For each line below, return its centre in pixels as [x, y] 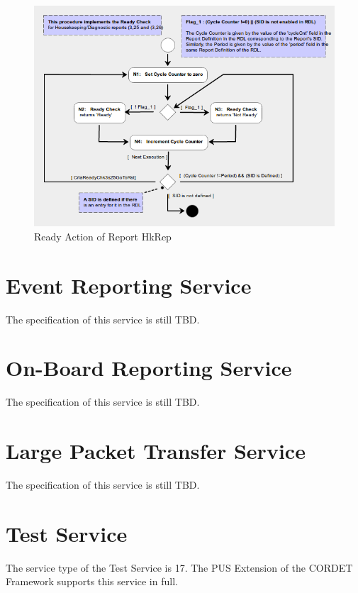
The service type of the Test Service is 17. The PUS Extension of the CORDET [179, 567]
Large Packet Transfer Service [156, 451]
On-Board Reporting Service [149, 368]
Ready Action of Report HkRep [103, 236]
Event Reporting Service [129, 285]
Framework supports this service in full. [92, 581]
